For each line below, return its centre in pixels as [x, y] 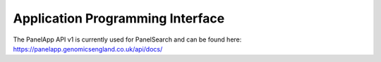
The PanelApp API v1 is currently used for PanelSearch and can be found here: [127, 39]
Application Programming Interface [119, 18]
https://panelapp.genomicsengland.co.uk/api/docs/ [88, 49]
